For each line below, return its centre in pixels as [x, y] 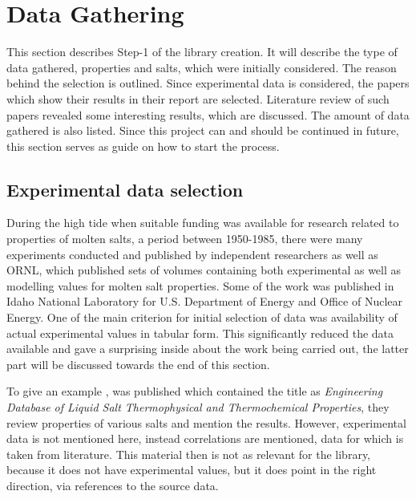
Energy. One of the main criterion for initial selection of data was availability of [202, 317]
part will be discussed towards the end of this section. [138, 364]
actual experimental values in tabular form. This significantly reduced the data [200, 333]
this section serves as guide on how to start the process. [143, 146]
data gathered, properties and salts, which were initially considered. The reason [202, 67]
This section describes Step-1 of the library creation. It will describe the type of [202, 52]
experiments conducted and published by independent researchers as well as [192, 254]
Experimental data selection [125, 189]
